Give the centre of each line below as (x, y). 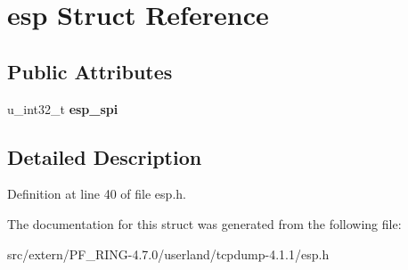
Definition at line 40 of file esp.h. (97, 194)
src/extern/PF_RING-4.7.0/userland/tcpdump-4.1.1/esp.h (168, 254)
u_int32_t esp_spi (63, 108)
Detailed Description (105, 156)
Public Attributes (90, 71)
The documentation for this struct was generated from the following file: (204, 223)
